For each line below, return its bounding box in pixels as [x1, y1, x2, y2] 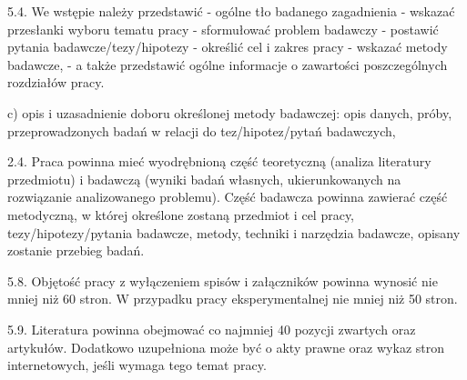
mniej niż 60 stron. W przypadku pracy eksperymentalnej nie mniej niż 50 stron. [7, 289, 458, 308]
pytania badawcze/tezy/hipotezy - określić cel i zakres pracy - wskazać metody [7, 37, 448, 56]
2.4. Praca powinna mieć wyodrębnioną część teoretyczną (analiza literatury [7, 152, 431, 171]
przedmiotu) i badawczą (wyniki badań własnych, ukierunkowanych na [7, 169, 401, 188]
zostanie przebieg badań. [7, 241, 145, 260]
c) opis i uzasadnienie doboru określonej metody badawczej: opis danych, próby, [7, 103, 452, 122]
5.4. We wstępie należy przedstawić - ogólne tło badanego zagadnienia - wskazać [7, 2, 455, 20]
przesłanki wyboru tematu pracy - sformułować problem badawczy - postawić [7, 19, 439, 38]
